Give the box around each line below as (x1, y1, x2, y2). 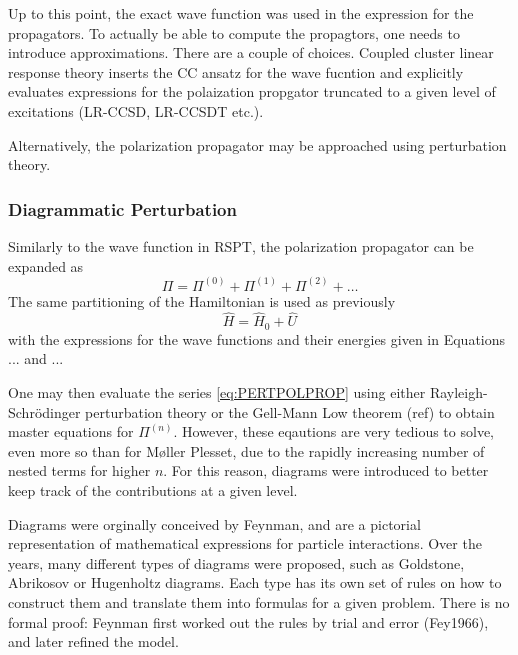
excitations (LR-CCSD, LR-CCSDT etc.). (8, 100, 264, 121)
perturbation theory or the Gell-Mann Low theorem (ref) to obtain (85, 401, 495, 422)
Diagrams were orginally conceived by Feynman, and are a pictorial (8, 513, 421, 534)
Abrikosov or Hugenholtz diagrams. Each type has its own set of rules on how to (8, 572, 502, 593)
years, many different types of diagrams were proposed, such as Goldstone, (8, 552, 465, 573)
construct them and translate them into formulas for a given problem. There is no (8, 591, 510, 612)
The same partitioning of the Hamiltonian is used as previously (8, 290, 396, 311)
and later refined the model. (8, 631, 179, 652)
